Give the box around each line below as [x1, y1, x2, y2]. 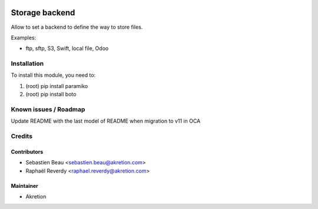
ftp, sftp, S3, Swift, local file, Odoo [25, 45, 109, 52]
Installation [11, 59, 44, 68]
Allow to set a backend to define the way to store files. [11, 23, 143, 31]
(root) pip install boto [25, 91, 77, 98]
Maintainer [11, 182, 38, 189]
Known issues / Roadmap [11, 105, 85, 113]
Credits [11, 132, 32, 140]
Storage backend [11, 8, 75, 18]
